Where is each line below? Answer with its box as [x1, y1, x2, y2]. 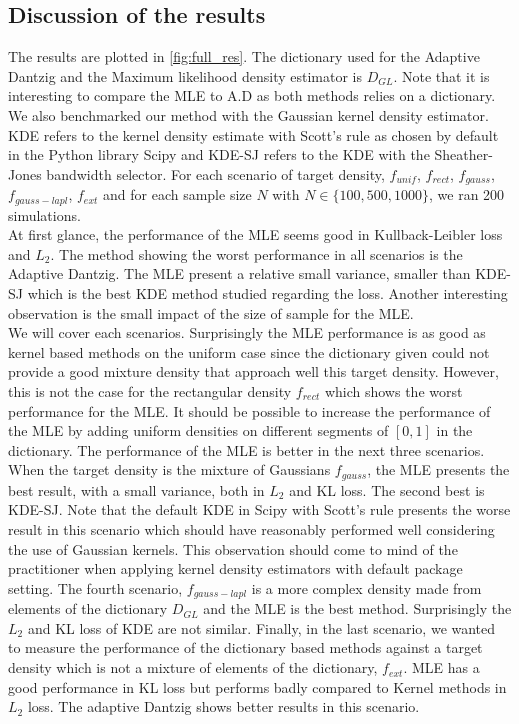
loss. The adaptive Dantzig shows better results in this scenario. [27, 696, 420, 717]
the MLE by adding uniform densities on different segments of [8, 420, 389, 441]
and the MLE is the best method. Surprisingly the [203, 598, 512, 619]
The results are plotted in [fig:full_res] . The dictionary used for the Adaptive [8, 46, 480, 67]
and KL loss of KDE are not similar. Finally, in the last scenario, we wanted [27, 617, 496, 638]
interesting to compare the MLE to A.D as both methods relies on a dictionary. [8, 85, 496, 106]
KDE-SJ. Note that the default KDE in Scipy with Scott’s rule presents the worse [8, 499, 511, 520]
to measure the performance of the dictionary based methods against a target [8, 637, 483, 658]
